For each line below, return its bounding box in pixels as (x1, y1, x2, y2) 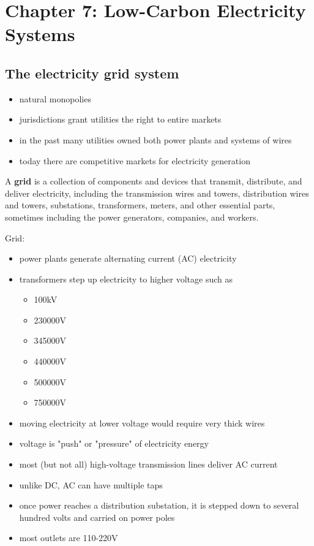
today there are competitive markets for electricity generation (19, 154, 250, 167)
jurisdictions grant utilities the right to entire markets (19, 113, 222, 126)
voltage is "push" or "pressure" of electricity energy (19, 437, 209, 450)
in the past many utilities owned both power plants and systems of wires (19, 133, 292, 146)
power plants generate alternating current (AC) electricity (19, 252, 237, 265)
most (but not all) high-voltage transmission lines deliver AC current (19, 458, 278, 471)
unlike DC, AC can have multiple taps (19, 478, 163, 491)
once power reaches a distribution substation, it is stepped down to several (19, 499, 299, 512)
